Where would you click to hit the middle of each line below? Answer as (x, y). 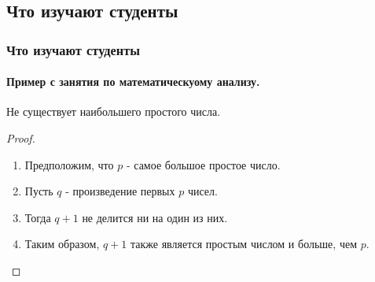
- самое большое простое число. (203, 164)
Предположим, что (69, 164)
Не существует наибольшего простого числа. (114, 111)
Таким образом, (62, 244)
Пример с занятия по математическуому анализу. (133, 82)
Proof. (21, 138)
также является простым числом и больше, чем (244, 244)
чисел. (202, 191)
